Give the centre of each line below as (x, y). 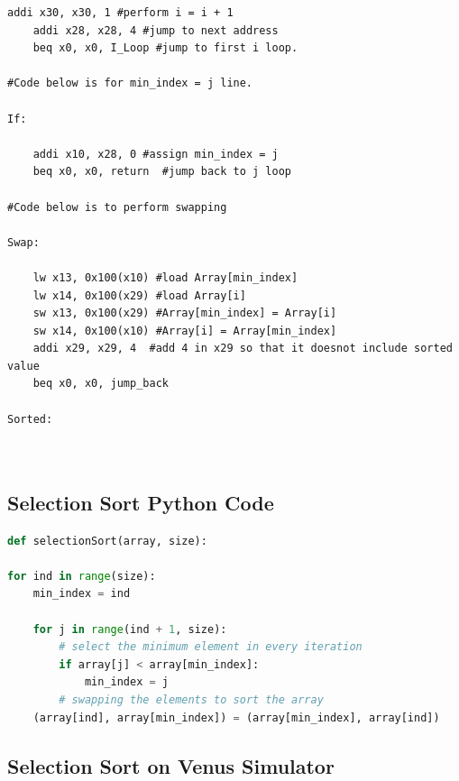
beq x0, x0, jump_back (101, 384)
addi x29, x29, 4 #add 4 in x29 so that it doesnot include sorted (243, 349)
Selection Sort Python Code (141, 502)
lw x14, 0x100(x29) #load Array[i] (139, 295)
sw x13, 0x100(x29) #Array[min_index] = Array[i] (185, 313)
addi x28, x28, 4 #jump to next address (156, 30)
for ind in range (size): (82, 576)
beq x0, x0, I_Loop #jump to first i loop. (165, 48)
